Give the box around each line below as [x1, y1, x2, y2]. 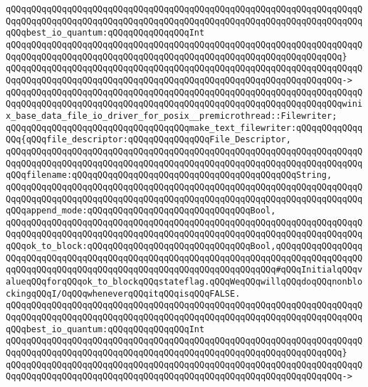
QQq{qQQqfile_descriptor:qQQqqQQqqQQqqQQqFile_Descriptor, [6, 134, 291, 145]
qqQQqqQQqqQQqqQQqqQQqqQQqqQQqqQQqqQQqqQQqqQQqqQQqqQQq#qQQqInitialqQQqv [6, 265, 363, 275]
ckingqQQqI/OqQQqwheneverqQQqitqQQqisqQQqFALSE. [6, 288, 241, 299]
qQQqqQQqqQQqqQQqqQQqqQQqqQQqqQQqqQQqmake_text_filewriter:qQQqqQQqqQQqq [6, 122, 363, 133]
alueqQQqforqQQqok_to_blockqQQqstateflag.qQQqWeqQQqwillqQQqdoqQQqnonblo [6, 277, 363, 287]
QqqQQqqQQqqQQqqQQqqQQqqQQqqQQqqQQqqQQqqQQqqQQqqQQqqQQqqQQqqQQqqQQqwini [6, 99, 363, 110]
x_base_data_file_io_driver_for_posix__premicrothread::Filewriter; [6, 110, 337, 121]
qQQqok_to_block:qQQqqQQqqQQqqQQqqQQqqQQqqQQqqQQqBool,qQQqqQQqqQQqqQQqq [6, 241, 363, 252]
